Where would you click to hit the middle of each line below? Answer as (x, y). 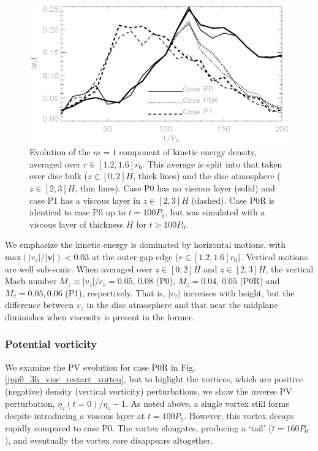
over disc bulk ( (59, 176)
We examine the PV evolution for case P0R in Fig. (100, 367)
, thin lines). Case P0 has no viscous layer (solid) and (175, 188)
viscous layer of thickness (77, 224)
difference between (40, 305)
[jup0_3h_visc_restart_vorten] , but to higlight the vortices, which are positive (154, 379)
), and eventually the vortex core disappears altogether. (109, 440)
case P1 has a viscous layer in (85, 200)
